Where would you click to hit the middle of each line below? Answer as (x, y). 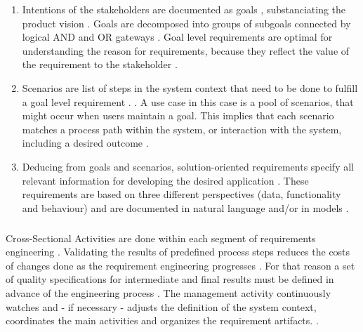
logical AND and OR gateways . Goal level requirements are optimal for (177, 37)
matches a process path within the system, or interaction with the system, (182, 129)
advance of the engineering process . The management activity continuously (169, 293)
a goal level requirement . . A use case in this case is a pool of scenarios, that (188, 101)
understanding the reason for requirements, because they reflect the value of (186, 50)
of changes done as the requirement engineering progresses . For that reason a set (180, 265)
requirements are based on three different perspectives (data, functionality (181, 194)
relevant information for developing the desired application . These (165, 180)
